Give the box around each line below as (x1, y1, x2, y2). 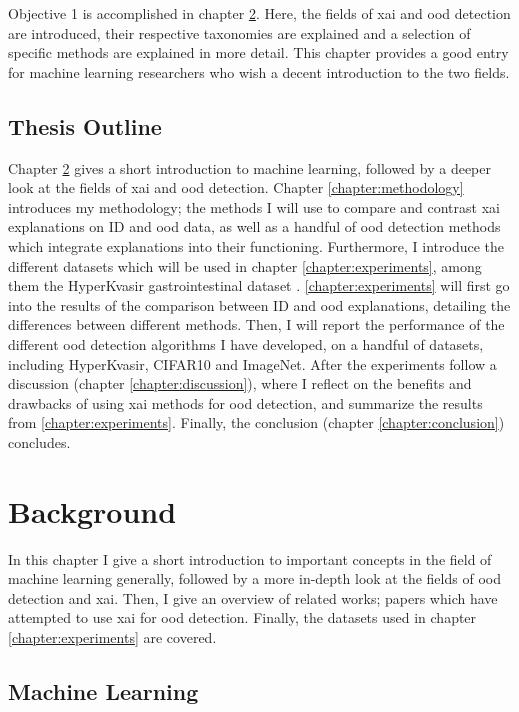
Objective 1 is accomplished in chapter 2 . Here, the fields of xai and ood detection (8, 3, 511, 23)
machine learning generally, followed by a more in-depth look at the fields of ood (8, 568, 501, 589)
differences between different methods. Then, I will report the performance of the (8, 314, 505, 335)
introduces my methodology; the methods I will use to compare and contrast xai (8, 196, 500, 217)
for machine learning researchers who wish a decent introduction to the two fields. (8, 61, 510, 82)
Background (8, 490, 177, 531)
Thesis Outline (8, 110, 162, 141)
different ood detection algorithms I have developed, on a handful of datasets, (8, 333, 484, 354)
